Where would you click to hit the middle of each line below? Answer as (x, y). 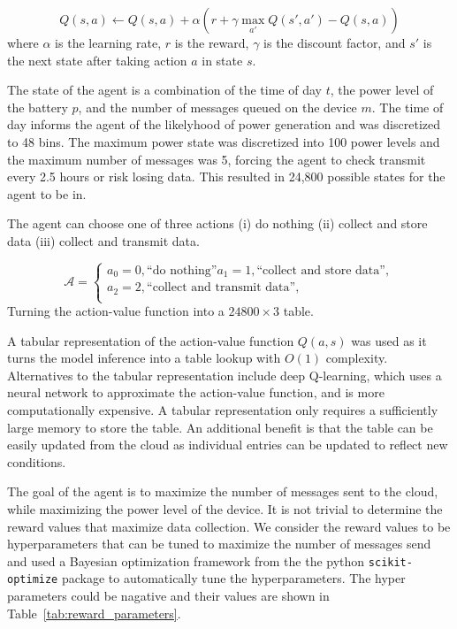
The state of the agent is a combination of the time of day (164, 90)
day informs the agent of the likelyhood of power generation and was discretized (224, 124)
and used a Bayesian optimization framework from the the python (186, 560)
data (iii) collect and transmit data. (103, 240)
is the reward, (212, 42)
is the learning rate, (108, 42)
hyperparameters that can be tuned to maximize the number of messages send (219, 544)
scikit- (390, 562)
